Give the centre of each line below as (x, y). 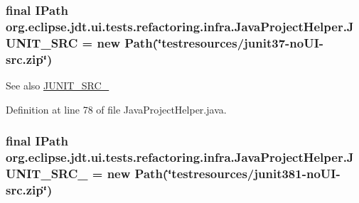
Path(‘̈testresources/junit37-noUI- (224, 42)
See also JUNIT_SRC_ (58, 85)
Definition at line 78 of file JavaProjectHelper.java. (116, 109)
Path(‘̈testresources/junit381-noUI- (237, 173)
